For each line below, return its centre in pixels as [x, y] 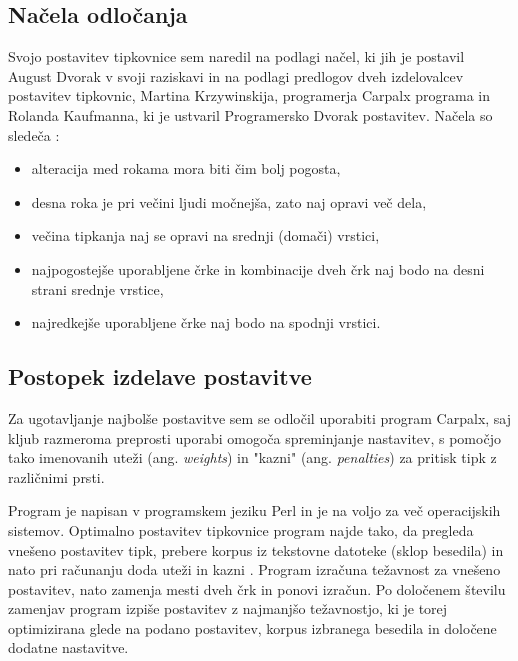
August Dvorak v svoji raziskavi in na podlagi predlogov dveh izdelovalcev [236, 75]
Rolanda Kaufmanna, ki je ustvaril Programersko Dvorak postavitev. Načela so [250, 114]
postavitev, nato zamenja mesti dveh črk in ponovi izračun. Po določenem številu [257, 588]
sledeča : [34, 134]
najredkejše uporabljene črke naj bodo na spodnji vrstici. [206, 322]
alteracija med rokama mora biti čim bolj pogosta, [186, 168]
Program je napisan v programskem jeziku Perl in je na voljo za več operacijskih [254, 510]
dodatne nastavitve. [68, 647]
